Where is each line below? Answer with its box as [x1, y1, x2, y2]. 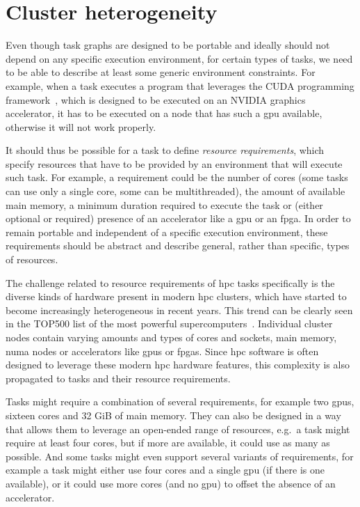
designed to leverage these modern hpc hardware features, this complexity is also [6, 357, 350, 372]
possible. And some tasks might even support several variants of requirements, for [6, 448, 354, 463]
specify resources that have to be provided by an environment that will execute [6, 156, 343, 171]
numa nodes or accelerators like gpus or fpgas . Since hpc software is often [6, 343, 319, 358]
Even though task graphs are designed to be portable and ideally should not [6, 38, 330, 52]
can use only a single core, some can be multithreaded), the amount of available [6, 184, 345, 198]
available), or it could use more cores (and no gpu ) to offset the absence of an [6, 476, 336, 490]
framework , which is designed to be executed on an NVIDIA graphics [6, 92, 306, 107]
